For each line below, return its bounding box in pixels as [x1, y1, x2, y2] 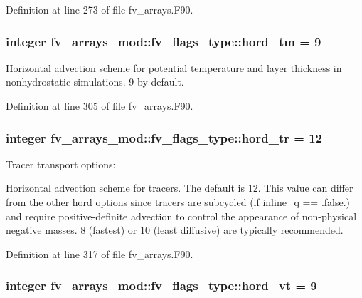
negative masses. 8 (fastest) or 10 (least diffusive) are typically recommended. [6, 222, 344, 237]
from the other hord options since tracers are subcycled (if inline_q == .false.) [6, 195, 351, 209]
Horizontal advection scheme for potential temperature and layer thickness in [6, 60, 342, 75]
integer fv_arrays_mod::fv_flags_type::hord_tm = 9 [6, 32, 321, 50]
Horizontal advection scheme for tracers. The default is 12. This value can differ [6, 180, 353, 195]
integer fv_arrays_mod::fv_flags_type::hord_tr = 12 [6, 128, 322, 146]
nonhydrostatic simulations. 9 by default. [6, 74, 184, 89]
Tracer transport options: [6, 156, 116, 171]
